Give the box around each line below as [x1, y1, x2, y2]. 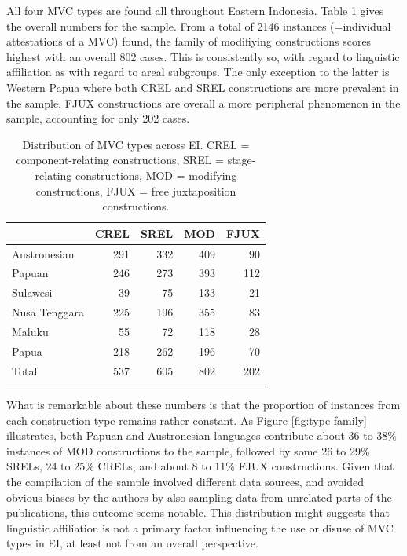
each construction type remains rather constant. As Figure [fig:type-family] [6, 412, 367, 428]
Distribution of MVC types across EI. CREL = [22, 136, 250, 152]
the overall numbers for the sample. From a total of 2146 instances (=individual [6, 17, 391, 34]
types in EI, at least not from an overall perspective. [6, 535, 258, 551]
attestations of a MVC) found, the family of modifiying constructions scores [6, 33, 372, 49]
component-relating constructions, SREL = [16, 152, 224, 168]
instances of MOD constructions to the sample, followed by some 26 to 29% [6, 442, 370, 459]
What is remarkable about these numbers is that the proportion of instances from [6, 396, 401, 412]
